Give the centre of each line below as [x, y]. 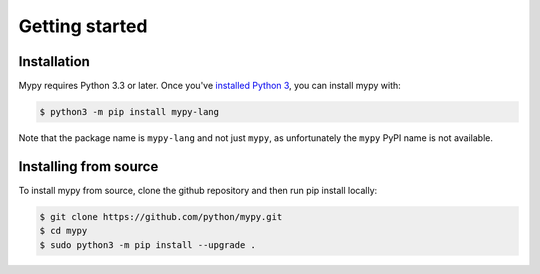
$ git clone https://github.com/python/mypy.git [161, 216]
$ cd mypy [63, 231]
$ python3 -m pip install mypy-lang [129, 112]
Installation [54, 61]
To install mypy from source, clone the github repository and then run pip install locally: [198, 190]
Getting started [83, 26]
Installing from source [88, 166]
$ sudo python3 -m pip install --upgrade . [148, 244]
